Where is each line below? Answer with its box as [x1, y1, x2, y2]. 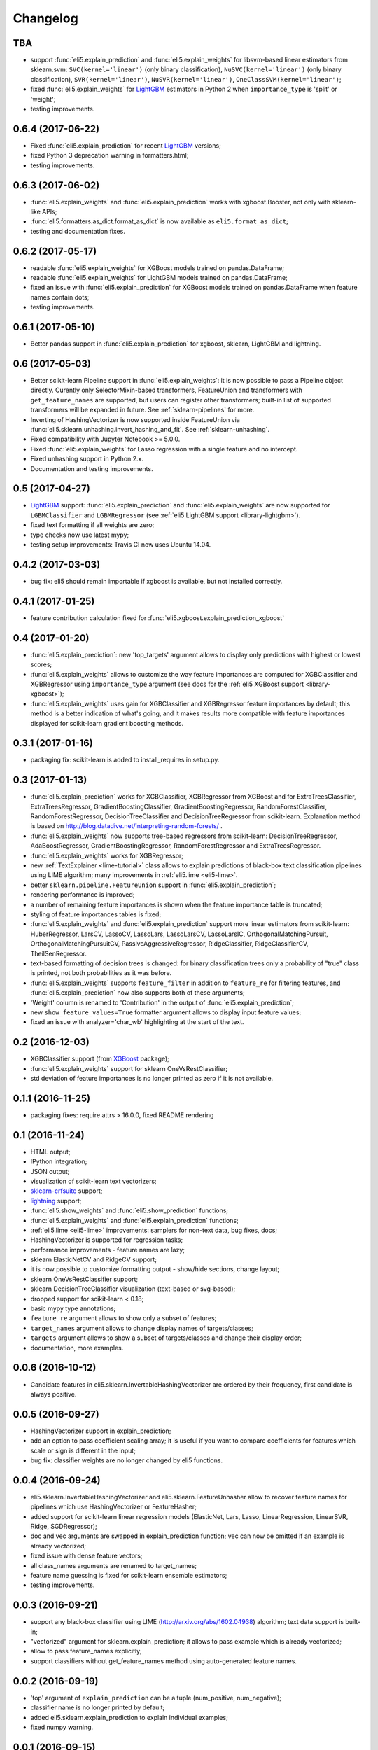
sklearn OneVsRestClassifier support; [30, 1275, 139, 1283]
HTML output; [30, 1147, 71, 1156]
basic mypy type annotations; [30, 1304, 116, 1312]
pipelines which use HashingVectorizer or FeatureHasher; [30, 1502, 197, 1511]
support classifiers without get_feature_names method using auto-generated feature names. [30, 1656, 297, 1665]
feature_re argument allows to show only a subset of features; [30, 1314, 217, 1322]
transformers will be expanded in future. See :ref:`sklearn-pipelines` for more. [30, 406, 255, 414]
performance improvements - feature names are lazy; [30, 1245, 185, 1254]
